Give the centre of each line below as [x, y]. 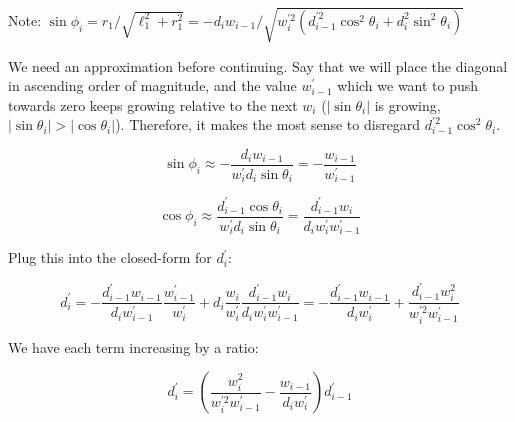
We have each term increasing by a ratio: [133, 346]
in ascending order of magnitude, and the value [152, 85]
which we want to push [408, 85]
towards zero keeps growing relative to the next [153, 104]
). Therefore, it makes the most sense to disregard [268, 124]
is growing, [407, 104]
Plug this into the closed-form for [110, 257]
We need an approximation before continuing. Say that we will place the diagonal [258, 65]
